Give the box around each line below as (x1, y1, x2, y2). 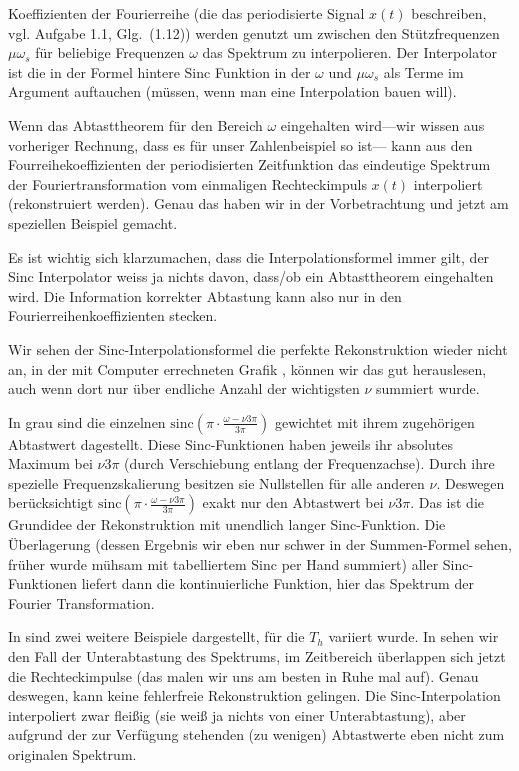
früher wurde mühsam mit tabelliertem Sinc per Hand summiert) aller (8, 553, 439, 574)
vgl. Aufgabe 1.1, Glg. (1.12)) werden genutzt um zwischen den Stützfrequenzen (8, 22, 500, 43)
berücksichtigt (8, 492, 94, 513)
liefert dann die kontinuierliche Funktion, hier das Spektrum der (81, 573, 474, 594)
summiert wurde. (376, 378, 480, 399)
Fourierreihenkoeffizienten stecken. (8, 305, 218, 326)
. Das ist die (410, 492, 484, 513)
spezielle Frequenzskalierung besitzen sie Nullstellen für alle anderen (8, 472, 425, 493)
